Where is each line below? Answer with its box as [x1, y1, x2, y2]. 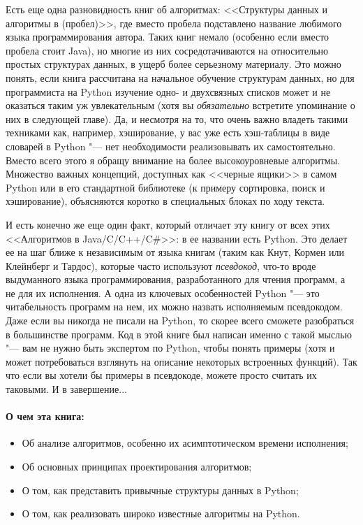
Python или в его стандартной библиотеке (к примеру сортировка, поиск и [6, 180, 325, 194]
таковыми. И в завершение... [6, 382, 127, 396]
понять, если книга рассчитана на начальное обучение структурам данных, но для [6, 70, 355, 85]
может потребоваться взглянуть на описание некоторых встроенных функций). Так [6, 354, 357, 368]
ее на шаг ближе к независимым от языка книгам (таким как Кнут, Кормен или [6, 245, 345, 259]
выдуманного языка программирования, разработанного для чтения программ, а [6, 272, 346, 287]
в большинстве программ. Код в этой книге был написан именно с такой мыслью [6, 326, 352, 341]
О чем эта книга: [6, 409, 84, 424]
